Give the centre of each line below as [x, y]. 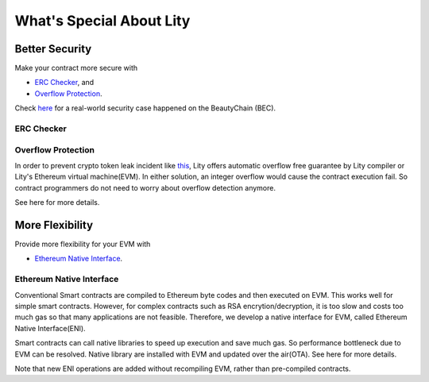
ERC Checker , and [64, 83]
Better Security [53, 49]
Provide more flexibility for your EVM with [83, 244]
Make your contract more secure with [76, 68]
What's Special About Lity [102, 21]
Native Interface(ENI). [50, 328]
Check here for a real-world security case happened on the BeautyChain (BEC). [145, 108]
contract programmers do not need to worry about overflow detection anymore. [145, 187]
